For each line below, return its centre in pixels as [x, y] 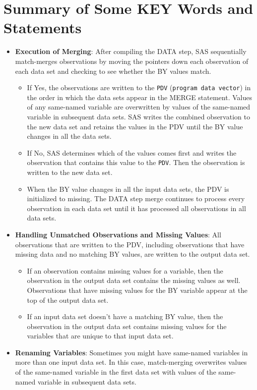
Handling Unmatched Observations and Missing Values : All [118, 234]
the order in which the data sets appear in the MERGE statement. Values [139, 97]
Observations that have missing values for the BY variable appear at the [137, 290]
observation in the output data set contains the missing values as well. [134, 280]
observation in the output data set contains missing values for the [127, 326]
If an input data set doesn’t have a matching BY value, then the [125, 316]
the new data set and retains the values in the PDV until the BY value [135, 126]
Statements [43, 28]
